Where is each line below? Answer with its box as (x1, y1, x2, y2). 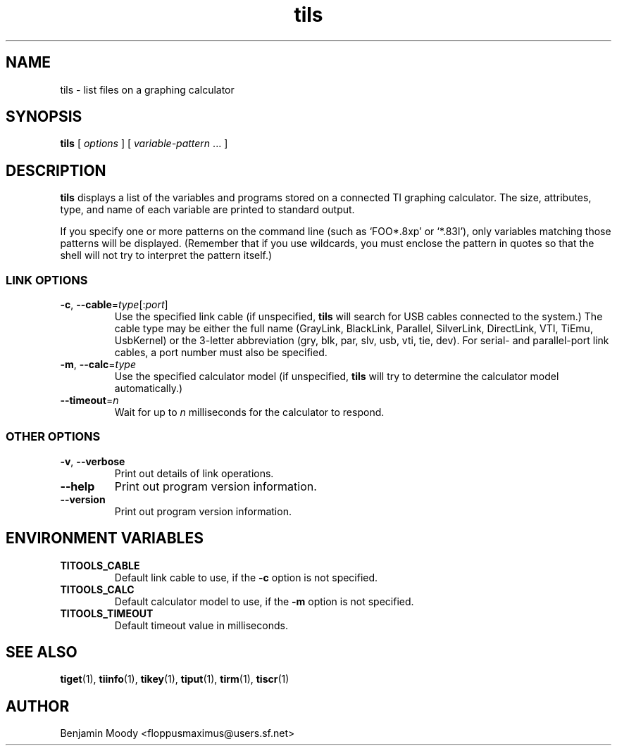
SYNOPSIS (6, 108, 82, 126)
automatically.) (114, 382, 183, 395)
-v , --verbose (60, 455, 125, 467)
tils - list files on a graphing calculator (60, 83, 235, 96)
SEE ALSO (6, 643, 77, 662)
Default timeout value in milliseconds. (114, 619, 288, 631)
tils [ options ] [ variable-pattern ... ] (60, 137, 228, 150)
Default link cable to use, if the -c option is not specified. (114, 571, 378, 583)
